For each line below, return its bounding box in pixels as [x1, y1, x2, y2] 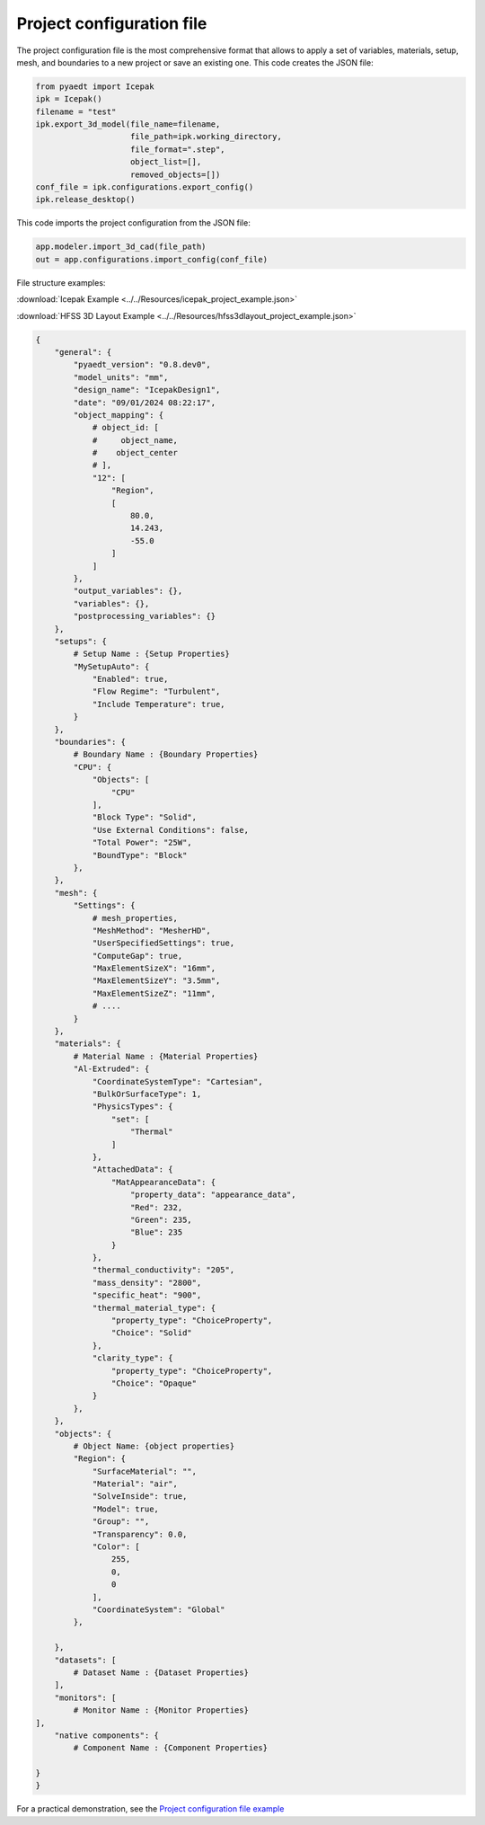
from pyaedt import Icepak [35, 81, 154, 92]
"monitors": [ [54, 1692, 117, 1703]
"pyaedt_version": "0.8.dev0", [73, 359, 211, 370]
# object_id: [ [92, 422, 159, 433]
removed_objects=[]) [130, 169, 221, 180]
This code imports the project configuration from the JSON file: [16, 217, 251, 228]
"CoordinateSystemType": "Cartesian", [92, 1076, 264, 1086]
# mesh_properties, [92, 913, 179, 923]
